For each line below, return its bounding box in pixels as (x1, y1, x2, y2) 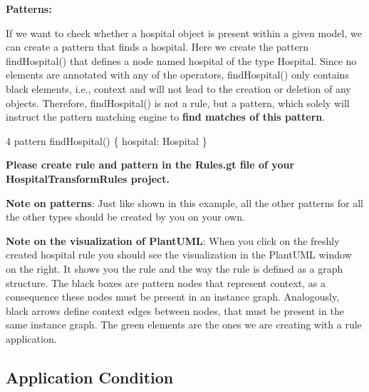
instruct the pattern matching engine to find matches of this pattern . (6, 109, 326, 124)
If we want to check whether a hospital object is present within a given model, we (6, 25, 362, 40)
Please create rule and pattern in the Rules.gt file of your (6, 157, 295, 172)
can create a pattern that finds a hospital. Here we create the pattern (6, 39, 308, 54)
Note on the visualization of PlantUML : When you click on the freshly (6, 233, 340, 248)
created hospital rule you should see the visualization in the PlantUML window (6, 247, 352, 262)
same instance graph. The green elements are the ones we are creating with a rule (6, 317, 362, 332)
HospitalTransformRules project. (6, 171, 170, 186)
